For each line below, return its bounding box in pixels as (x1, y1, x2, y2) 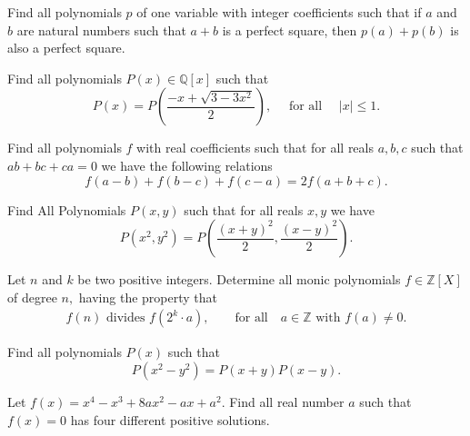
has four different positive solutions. (70, 410, 270, 429)
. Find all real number (221, 391, 345, 411)
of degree (7, 287, 57, 306)
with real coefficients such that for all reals (136, 138, 374, 157)
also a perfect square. (7, 38, 125, 57)
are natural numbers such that (16, 20, 186, 39)
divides (105, 312, 145, 325)
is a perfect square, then (222, 20, 357, 39)
